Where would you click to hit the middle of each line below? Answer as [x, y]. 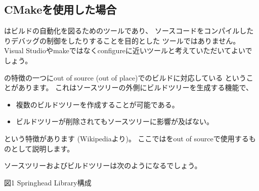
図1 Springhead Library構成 [48, 182]
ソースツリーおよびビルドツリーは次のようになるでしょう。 [103, 165]
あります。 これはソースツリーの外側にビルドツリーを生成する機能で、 [135, 87]
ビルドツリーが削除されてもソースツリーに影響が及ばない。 [115, 121]
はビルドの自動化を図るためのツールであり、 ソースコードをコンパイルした [129, 31]
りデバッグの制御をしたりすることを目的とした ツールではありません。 [122, 40]
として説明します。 [42, 148]
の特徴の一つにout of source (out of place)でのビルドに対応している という [125, 77]
